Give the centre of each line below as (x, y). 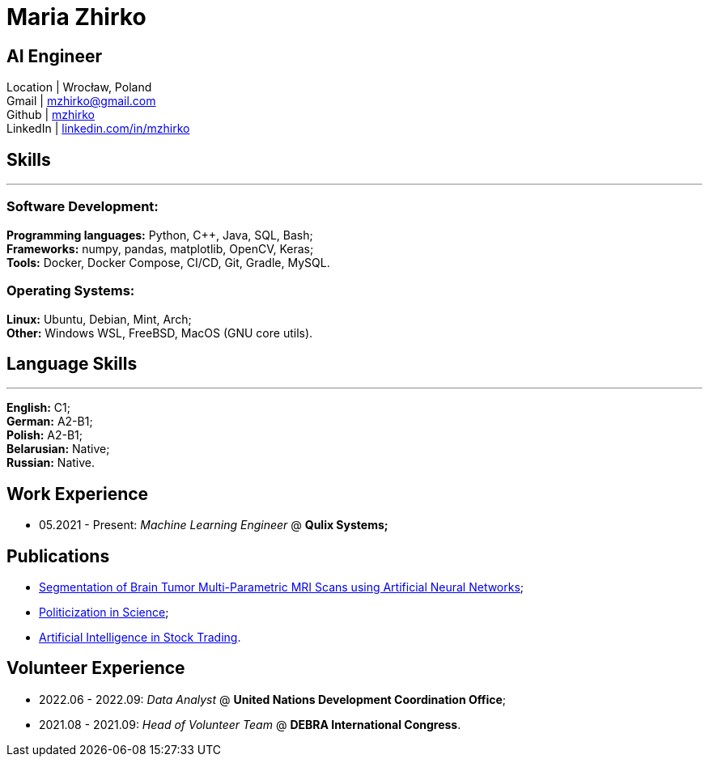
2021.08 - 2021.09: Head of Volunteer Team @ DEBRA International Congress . (250, 724)
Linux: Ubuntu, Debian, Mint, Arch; (99, 319)
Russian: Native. (51, 463)
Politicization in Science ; (104, 613)
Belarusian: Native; (58, 449)
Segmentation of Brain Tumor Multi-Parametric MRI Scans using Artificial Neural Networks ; (282, 587)
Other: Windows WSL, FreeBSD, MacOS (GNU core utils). (160, 333)
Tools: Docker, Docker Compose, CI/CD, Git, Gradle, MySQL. (168, 262)
